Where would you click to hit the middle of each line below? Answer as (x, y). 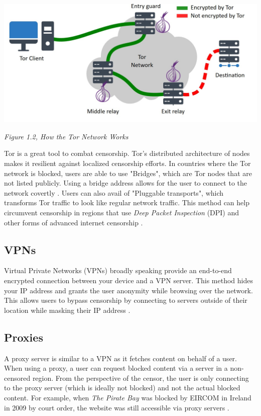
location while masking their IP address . (67, 310)
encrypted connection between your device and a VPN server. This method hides (129, 280)
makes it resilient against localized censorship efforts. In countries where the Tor (127, 163)
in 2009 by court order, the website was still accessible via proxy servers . (117, 407)
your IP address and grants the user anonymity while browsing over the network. (128, 290)
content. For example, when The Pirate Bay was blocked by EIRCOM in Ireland (128, 397)
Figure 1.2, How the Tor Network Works (66, 136)
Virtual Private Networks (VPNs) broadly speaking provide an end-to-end (118, 270)
